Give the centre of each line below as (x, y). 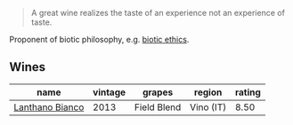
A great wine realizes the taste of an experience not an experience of (158, 13)
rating (248, 92)
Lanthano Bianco (49, 107)
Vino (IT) (208, 107)
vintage (110, 92)
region (208, 92)
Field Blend (158, 107)
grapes (158, 92)
